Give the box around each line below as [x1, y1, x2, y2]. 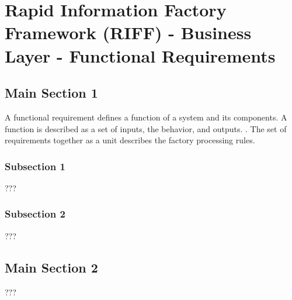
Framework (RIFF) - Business [5, 20, 252, 44]
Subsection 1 [5, 158, 65, 173]
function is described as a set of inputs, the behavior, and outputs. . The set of [5, 122, 287, 135]
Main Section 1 [5, 84, 98, 102]
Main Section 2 [5, 258, 98, 276]
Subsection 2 [5, 206, 65, 221]
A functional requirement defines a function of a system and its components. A [5, 111, 287, 123]
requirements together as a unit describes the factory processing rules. [5, 134, 255, 146]
